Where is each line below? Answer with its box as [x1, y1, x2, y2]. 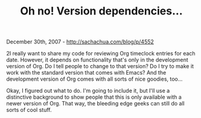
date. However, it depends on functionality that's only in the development [6, 56, 188, 64]
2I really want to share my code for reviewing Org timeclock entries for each [6, 50, 196, 57]
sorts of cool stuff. [6, 107, 52, 114]
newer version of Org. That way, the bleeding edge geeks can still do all [6, 100, 185, 107]
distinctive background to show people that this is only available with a [6, 93, 182, 101]
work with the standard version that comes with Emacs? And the [6, 69, 167, 76]
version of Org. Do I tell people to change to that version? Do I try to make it [6, 63, 194, 70]
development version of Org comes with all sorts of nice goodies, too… [6, 75, 183, 82]
